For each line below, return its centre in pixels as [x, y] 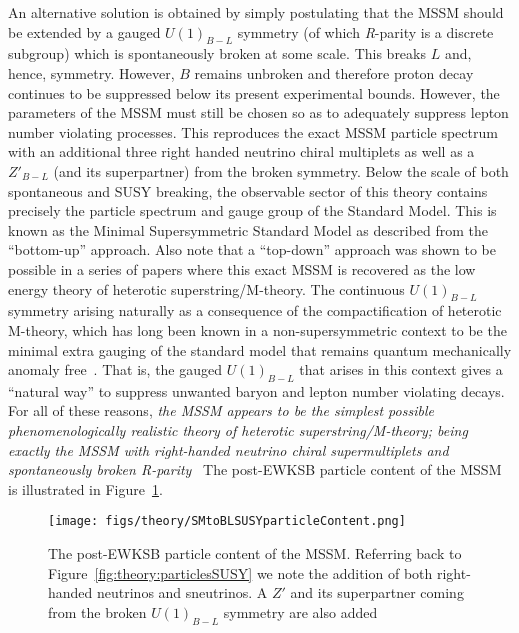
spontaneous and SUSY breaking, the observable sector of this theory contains [248, 190]
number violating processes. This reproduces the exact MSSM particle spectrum [253, 131]
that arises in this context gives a [401, 369]
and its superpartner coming [377, 592]
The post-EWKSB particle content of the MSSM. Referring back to [255, 553]
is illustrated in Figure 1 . [85, 488]
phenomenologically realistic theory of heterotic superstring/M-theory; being [238, 430]
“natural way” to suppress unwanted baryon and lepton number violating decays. [256, 390]
